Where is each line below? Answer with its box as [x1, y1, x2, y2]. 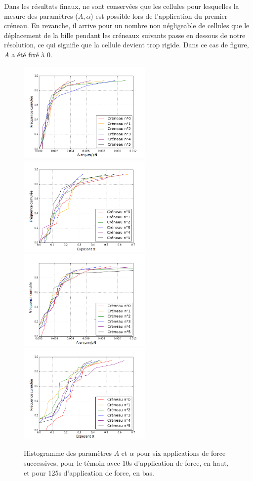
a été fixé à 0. [11, 49, 52, 59]
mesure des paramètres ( [4, 10, 78, 21]
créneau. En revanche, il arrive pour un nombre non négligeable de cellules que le [4, 20, 250, 31]
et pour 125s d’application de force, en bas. [24, 467, 154, 478]
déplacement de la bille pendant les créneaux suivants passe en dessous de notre [4, 30, 246, 40]
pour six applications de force [136, 448, 226, 458]
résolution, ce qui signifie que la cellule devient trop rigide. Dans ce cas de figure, [4, 40, 249, 50]
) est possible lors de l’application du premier [90, 10, 228, 21]
